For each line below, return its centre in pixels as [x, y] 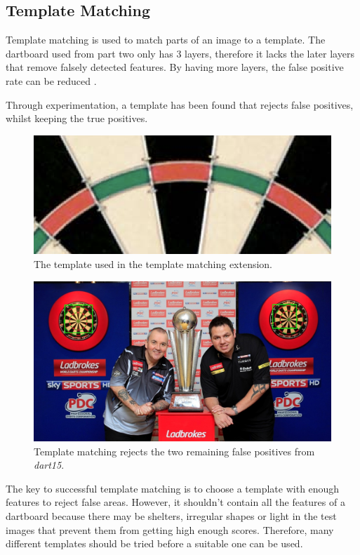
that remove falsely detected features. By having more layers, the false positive [175, 67]
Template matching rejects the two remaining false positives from [174, 451]
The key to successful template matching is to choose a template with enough [173, 488]
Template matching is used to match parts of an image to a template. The [166, 40]
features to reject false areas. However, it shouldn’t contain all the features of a [175, 502]
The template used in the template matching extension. [153, 263]
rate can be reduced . [51, 80]
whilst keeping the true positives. [77, 118]
